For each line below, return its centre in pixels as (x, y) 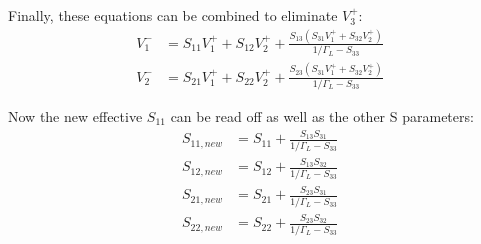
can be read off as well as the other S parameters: (322, 115)
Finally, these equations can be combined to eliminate (173, 15)
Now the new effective (75, 115)
